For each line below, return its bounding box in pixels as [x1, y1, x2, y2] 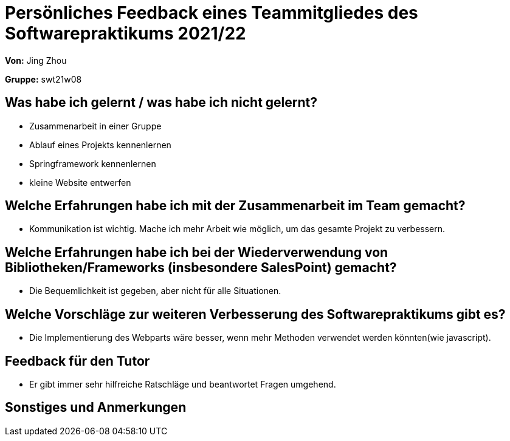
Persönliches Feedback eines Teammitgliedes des [5, 2, 418, 23]
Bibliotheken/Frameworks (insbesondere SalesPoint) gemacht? [5, 259, 397, 275]
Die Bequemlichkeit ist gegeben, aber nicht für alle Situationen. [29, 285, 281, 296]
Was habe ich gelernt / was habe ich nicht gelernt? [5, 95, 317, 111]
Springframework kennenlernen [29, 158, 156, 169]
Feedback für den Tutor [5, 353, 150, 369]
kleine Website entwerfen [29, 177, 131, 188]
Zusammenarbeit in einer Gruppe [29, 120, 162, 131]
